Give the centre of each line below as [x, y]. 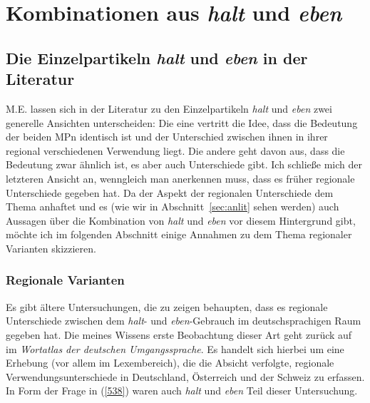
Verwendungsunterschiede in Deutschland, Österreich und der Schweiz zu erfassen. [185, 376]
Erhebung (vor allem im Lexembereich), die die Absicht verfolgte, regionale [170, 363]
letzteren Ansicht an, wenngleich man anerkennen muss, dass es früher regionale [180, 178]
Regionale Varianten [65, 280]
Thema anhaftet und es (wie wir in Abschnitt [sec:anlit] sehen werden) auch [173, 206]
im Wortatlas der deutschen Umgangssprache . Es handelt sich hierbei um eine [175, 348]
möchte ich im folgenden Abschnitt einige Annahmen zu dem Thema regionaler [179, 234]
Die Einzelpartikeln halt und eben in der [157, 57]
